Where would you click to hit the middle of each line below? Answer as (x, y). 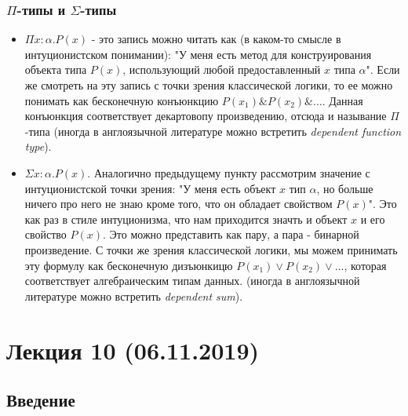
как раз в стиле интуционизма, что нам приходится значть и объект (186, 219)
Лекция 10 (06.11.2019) (133, 350)
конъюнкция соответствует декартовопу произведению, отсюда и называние (206, 116)
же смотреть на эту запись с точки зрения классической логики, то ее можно (209, 85)
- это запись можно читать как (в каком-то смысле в (216, 39)
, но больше (345, 188)
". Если (383, 69)
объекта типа (56, 69)
